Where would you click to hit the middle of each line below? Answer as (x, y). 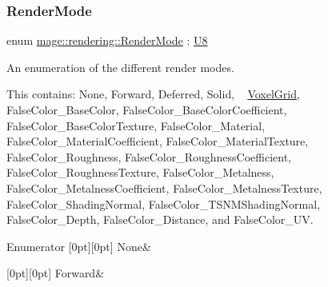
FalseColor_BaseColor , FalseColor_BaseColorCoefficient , (147, 110)
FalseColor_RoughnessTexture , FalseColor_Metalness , (140, 172)
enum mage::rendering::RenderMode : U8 (107, 40)
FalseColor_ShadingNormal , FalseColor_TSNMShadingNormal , (164, 203)
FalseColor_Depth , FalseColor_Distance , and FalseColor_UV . (160, 219)
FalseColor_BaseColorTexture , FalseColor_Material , (136, 125)
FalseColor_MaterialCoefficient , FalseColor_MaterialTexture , (158, 141)
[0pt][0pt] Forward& (56, 273)
